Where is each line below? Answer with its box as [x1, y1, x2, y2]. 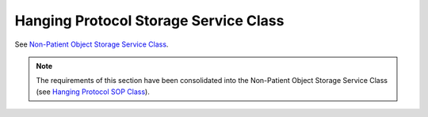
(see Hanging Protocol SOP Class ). [36, 87, 150, 96]
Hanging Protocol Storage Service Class [14, 12, 285, 29]
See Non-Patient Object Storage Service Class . [14, 40, 169, 49]
